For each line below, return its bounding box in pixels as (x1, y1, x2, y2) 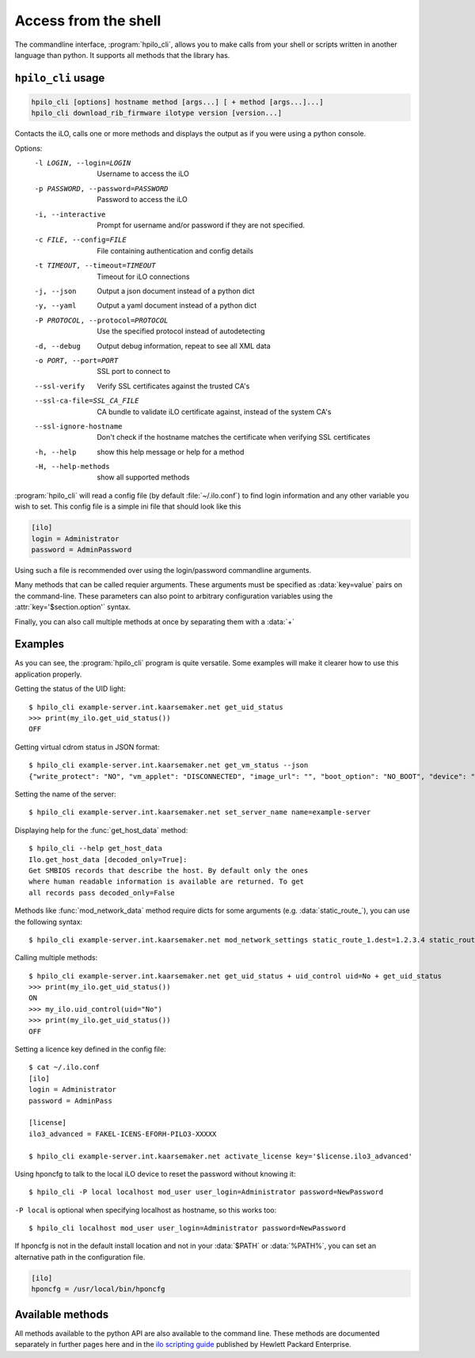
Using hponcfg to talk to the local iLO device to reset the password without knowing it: (14, 1169, 296, 1178)
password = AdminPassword (31, 545, 132, 555)
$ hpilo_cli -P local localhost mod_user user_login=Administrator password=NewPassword (28, 1188, 384, 1196)
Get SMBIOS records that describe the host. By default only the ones (28, 866, 309, 875)
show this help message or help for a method (97, 447, 245, 456)
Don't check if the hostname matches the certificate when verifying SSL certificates (97, 433, 371, 442)
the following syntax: (14, 917, 83, 926)
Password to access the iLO (97, 195, 188, 204)
